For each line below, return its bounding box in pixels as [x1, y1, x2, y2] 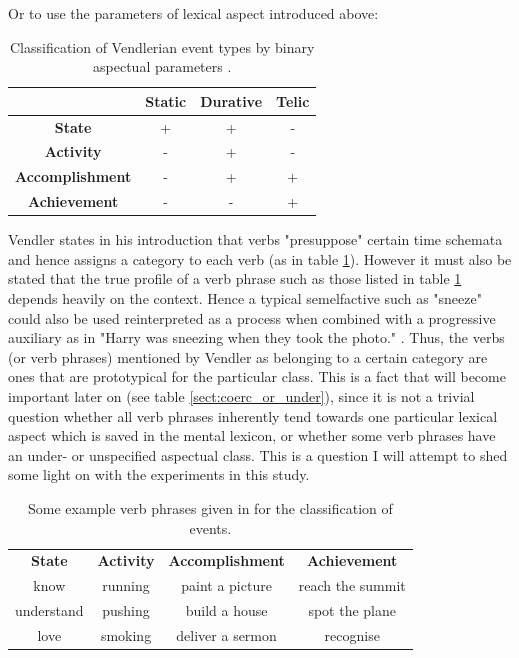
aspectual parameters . [93, 56, 232, 77]
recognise [324, 624, 380, 645]
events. [189, 517, 232, 538]
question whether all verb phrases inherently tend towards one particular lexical [8, 405, 498, 426]
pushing [102, 600, 150, 621]
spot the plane [308, 600, 396, 621]
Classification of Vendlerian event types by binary [9, 36, 315, 57]
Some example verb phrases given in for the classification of [27, 497, 393, 518]
